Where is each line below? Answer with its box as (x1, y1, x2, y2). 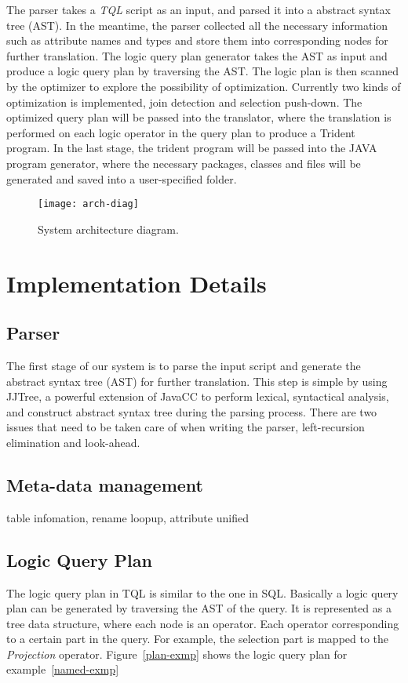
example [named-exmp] (6, 661, 119, 678)
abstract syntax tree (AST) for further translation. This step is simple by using (6, 372, 388, 389)
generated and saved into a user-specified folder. (6, 170, 237, 187)
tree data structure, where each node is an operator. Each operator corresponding (6, 615, 399, 631)
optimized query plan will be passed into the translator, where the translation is (6, 109, 392, 125)
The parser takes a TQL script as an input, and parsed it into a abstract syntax (6, 2, 391, 17)
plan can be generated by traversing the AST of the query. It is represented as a (6, 600, 392, 616)
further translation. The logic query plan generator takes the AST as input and (6, 47, 388, 64)
